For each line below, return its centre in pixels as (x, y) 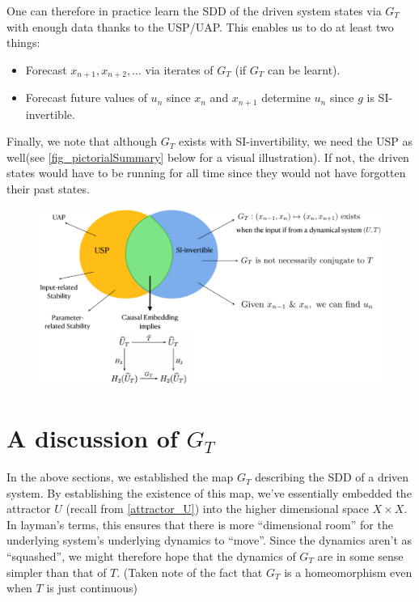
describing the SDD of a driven (332, 477)
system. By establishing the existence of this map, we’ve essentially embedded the (209, 492)
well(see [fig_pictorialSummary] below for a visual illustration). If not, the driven (208, 157)
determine (286, 98)
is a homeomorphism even (348, 572)
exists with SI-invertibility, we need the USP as (295, 141)
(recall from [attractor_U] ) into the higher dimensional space (217, 509)
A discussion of (92, 438)
